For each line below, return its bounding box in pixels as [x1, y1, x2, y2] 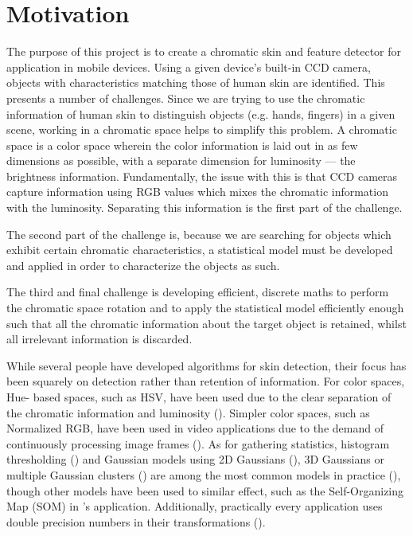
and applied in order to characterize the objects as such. [6, 256, 280, 273]
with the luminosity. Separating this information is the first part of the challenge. [6, 199, 403, 216]
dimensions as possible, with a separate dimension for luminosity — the [6, 152, 356, 169]
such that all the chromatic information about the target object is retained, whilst [6, 315, 407, 331]
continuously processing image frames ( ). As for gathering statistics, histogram [6, 435, 390, 452]
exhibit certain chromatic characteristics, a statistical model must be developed [6, 241, 393, 258]
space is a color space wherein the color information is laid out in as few [6, 136, 358, 153]
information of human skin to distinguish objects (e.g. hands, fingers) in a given [6, 105, 395, 122]
